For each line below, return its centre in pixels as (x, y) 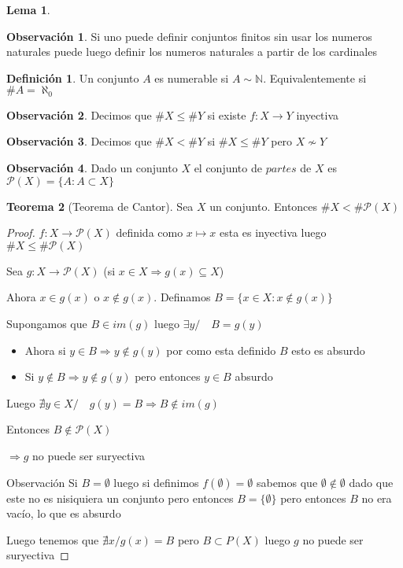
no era (377, 498)
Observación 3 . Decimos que (79, 141)
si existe (227, 114)
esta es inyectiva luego (273, 232)
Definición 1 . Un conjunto (73, 77)
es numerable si (192, 77)
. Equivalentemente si (315, 77)
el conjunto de (228, 168)
